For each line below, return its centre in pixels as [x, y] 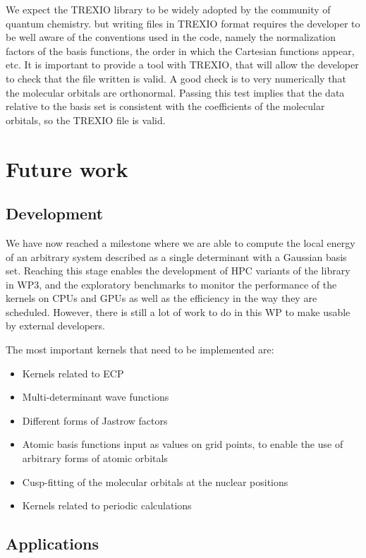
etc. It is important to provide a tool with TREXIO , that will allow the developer [182, 65]
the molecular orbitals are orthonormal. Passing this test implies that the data [175, 92]
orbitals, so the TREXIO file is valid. [86, 120]
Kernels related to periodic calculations [107, 505]
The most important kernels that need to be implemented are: [140, 350]
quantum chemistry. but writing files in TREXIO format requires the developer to [183, 23]
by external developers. [55, 326]
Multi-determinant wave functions [96, 397]
